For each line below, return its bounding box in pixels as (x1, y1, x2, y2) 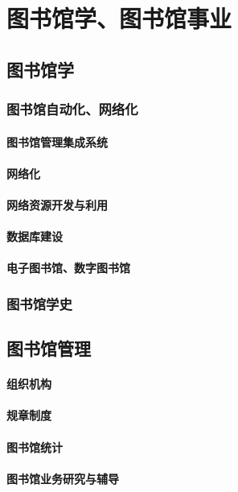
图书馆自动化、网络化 (6, 99, 138, 119)
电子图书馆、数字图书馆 (6, 259, 130, 276)
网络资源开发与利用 (6, 196, 108, 213)
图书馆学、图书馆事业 (6, 2, 232, 35)
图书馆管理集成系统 (6, 133, 108, 150)
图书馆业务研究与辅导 (6, 469, 119, 486)
